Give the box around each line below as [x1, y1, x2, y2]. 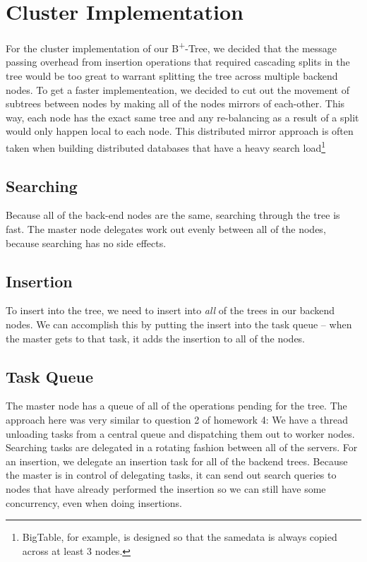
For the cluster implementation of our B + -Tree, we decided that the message [6, 39, 337, 55]
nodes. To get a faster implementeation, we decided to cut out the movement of [6, 82, 350, 97]
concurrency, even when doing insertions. [6, 495, 182, 510]
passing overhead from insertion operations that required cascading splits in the [6, 54, 350, 69]
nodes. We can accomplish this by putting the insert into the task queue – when [6, 316, 352, 331]
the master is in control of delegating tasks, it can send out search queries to [6, 467, 337, 482]
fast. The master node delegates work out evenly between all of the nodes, [6, 221, 326, 236]
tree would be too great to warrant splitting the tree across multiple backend [6, 68, 338, 83]
